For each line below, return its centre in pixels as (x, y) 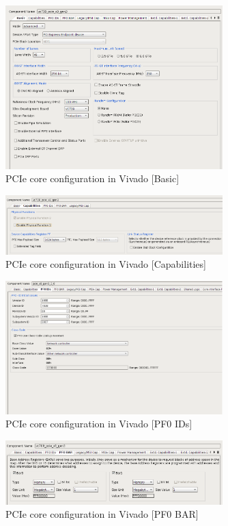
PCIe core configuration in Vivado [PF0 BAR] (102, 514)
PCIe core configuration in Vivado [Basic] (92, 178)
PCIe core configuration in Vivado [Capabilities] (106, 264)
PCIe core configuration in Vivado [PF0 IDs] (99, 424)
